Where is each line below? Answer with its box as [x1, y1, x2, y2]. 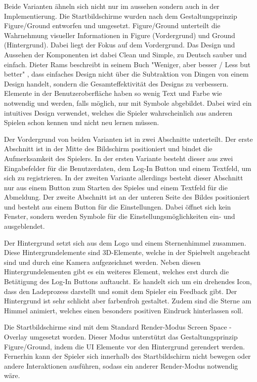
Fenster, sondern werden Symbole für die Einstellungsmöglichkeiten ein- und [4, 211, 235, 221]
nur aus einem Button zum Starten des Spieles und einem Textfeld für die [4, 182, 228, 192]
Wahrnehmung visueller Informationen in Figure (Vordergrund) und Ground [4, 30, 235, 40]
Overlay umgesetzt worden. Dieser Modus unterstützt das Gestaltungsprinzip [4, 332, 238, 341]
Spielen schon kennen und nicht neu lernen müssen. [4, 117, 159, 127]
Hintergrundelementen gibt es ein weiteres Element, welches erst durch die [4, 266, 229, 277]
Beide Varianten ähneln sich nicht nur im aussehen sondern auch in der [4, 1, 219, 11]
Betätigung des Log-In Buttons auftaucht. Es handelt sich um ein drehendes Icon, [4, 276, 252, 287]
